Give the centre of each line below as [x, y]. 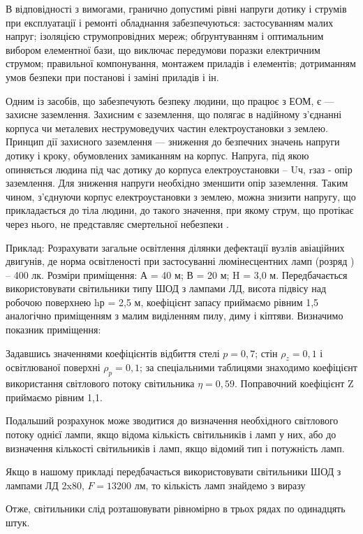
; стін [266, 353]
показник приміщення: [53, 330]
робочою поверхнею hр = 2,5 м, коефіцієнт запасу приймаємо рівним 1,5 [162, 302]
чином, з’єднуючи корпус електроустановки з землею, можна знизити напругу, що [181, 196]
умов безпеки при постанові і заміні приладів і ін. [112, 77]
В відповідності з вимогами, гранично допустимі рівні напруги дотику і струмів [176, 8]
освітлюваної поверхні [53, 367]
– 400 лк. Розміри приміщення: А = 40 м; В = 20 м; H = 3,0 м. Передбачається [177, 274]
